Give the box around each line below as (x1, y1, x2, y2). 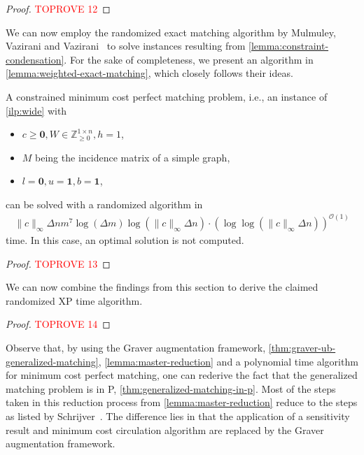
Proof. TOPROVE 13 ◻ (6, 256, 111, 270)
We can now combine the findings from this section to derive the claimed (6, 280, 318, 294)
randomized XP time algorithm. (6, 293, 143, 308)
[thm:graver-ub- (268, 340, 336, 354)
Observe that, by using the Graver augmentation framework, (6, 340, 266, 354)
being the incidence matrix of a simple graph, (35, 150, 230, 164)
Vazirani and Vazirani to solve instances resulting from (6, 38, 246, 53)
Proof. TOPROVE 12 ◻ (6, 1, 111, 15)
